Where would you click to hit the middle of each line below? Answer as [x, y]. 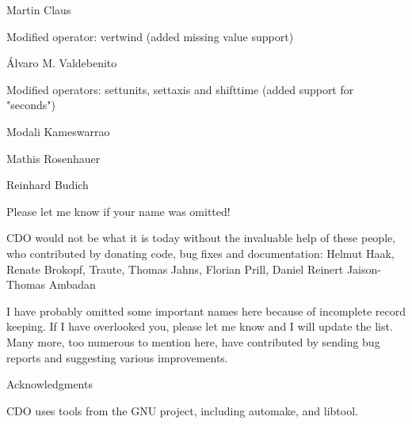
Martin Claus [39, 9]
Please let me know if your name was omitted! [118, 211]
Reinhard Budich [48, 185]
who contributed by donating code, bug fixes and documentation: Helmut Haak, [200, 253]
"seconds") [31, 105]
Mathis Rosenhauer [53, 158]
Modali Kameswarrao [58, 131]
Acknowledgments [50, 384]
